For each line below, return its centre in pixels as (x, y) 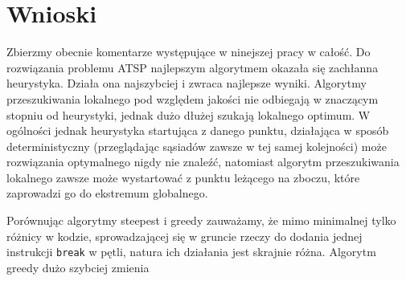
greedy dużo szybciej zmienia (78, 267)
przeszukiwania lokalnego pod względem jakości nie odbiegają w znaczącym (193, 98)
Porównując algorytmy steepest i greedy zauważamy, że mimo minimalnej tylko (201, 220)
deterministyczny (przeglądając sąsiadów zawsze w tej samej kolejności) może (197, 146)
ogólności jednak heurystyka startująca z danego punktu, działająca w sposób (198, 130)
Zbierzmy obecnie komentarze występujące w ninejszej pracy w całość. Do (189, 52)
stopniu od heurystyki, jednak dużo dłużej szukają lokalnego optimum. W (189, 114)
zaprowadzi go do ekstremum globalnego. (107, 193)
